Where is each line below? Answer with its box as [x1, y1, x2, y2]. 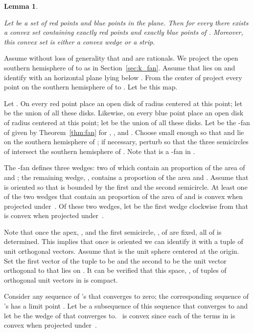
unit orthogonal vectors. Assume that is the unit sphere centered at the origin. [4, 246, 239, 256]
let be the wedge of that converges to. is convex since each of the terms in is [4, 310, 235, 320]
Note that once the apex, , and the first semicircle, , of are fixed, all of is [4, 226, 222, 237]
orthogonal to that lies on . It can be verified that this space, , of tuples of [4, 265, 227, 275]
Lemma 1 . [4, 1, 38, 11]
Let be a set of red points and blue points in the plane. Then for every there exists [4, 17, 249, 27]
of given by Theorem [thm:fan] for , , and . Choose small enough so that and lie [4, 127, 244, 137]
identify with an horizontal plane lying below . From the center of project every [4, 72, 242, 82]
